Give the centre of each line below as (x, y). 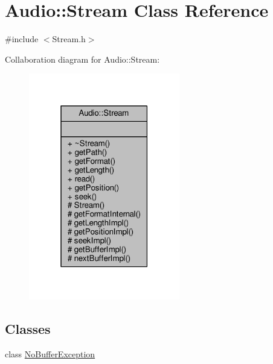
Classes (28, 328)
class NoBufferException (50, 353)
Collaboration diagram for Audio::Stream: (82, 59)
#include (22, 39)
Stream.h (69, 39)
